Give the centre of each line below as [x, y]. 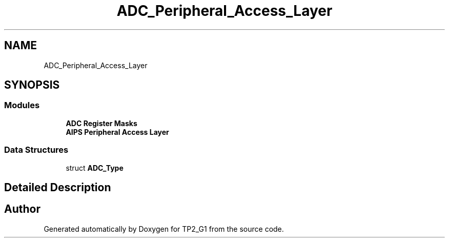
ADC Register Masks [101, 123]
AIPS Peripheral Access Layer [117, 132]
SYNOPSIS [32, 85]
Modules [22, 105]
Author [22, 209]
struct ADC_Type [95, 168]
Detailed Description [58, 187]
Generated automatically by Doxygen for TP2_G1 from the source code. [164, 229]
